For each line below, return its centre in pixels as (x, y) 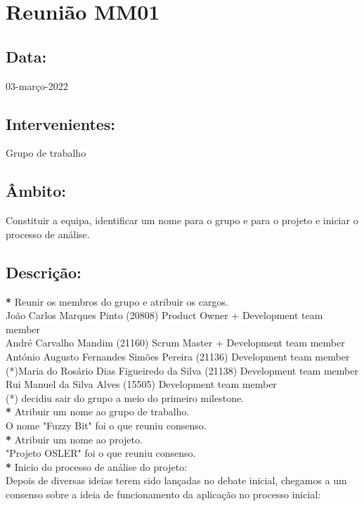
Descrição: (44, 272)
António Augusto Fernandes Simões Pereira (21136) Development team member (178, 356)
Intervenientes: (61, 123)
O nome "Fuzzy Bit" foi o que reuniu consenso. (106, 425)
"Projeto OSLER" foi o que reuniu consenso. (101, 453)
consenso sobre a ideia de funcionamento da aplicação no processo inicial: (163, 494)
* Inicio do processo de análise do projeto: (97, 466)
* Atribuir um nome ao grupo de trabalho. (98, 411)
